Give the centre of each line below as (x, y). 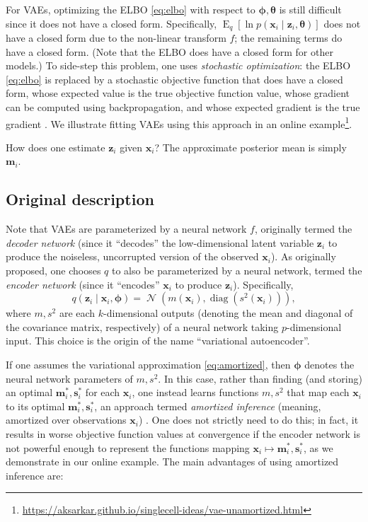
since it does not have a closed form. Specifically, (111, 23)
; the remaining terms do (288, 38)
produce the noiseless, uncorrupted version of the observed (132, 256)
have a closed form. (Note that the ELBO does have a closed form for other (169, 51)
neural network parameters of (69, 378)
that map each (318, 392)
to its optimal (35, 406)
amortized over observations (66, 420)
